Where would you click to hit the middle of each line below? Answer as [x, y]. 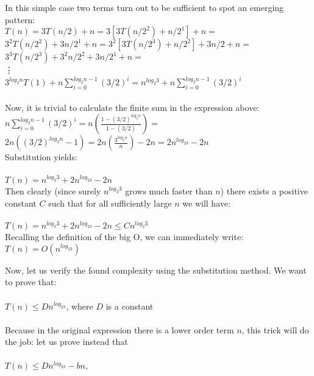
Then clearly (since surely [53, 190]
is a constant [130, 306]
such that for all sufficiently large [110, 203]
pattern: [20, 19]
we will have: [206, 203]
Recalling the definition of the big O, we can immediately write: [124, 237]
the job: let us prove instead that [66, 342]
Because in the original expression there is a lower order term [120, 329]
